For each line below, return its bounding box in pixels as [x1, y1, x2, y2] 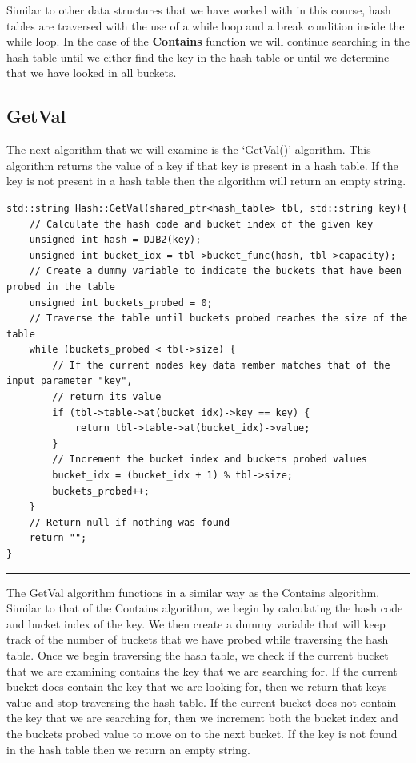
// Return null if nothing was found [29, 516, 230, 528]
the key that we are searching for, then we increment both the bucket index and [6, 709, 398, 726]
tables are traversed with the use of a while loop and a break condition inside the [6, 17, 405, 34]
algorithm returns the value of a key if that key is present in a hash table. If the [6, 156, 398, 173]
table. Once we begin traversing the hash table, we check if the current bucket [6, 646, 389, 663]
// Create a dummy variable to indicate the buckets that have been [29, 265, 402, 277]
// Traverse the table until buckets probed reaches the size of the [29, 313, 408, 325]
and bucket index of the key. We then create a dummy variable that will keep [6, 615, 386, 632]
